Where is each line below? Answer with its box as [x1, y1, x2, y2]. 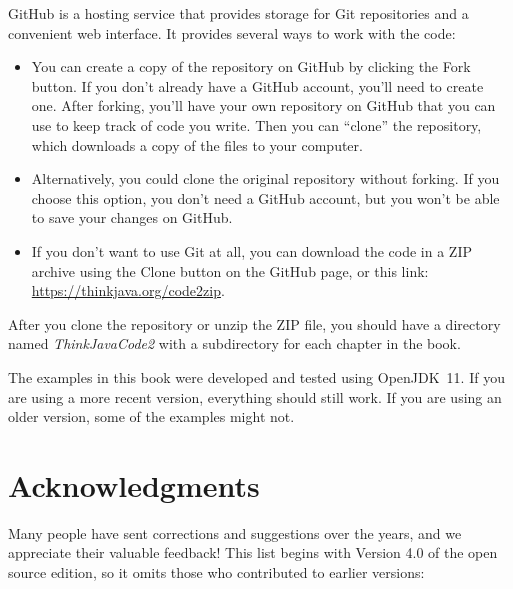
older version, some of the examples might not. [8, 406, 295, 427]
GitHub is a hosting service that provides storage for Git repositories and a [8, 3, 469, 23]
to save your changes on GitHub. [31, 207, 233, 228]
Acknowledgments [8, 464, 260, 505]
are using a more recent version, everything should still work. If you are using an [8, 386, 502, 407]
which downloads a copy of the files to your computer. [31, 134, 363, 155]
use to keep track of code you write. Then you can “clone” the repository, [31, 114, 482, 135]
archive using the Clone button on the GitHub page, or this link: [31, 260, 429, 281]
